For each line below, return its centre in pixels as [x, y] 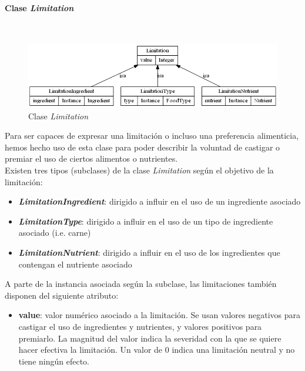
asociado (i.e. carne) [55, 233]
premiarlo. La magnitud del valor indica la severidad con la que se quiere [150, 338]
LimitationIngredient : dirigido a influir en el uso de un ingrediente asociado [160, 201]
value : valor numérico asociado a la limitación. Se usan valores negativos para [160, 315]
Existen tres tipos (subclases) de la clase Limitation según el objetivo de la [139, 170]
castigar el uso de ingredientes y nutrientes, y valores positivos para [140, 326]
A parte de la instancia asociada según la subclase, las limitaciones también [141, 284]
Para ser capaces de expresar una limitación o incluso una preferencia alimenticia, [152, 136]
